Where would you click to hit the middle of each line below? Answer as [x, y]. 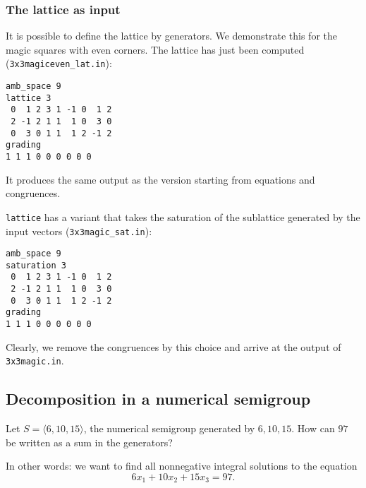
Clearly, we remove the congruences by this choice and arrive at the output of [173, 346]
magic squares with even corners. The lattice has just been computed [155, 49]
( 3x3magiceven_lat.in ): [59, 63]
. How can [313, 428]
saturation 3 [36, 265]
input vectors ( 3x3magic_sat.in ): [79, 231]
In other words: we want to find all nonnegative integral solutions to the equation [182, 466]
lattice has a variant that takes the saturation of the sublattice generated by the [183, 216]
